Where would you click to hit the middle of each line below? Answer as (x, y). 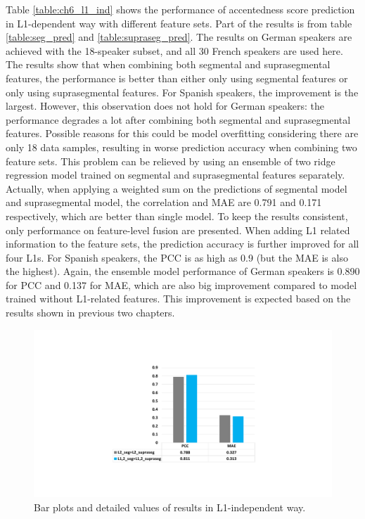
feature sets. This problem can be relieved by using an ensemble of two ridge (171, 161)
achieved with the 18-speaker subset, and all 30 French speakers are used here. (174, 50)
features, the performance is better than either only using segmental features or (177, 78)
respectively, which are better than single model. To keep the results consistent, (177, 216)
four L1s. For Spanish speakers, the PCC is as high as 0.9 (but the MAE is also (177, 257)
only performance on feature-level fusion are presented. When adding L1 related (178, 230)
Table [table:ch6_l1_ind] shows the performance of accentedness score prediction (180, 9)
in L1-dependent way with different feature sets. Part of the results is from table (179, 23)
